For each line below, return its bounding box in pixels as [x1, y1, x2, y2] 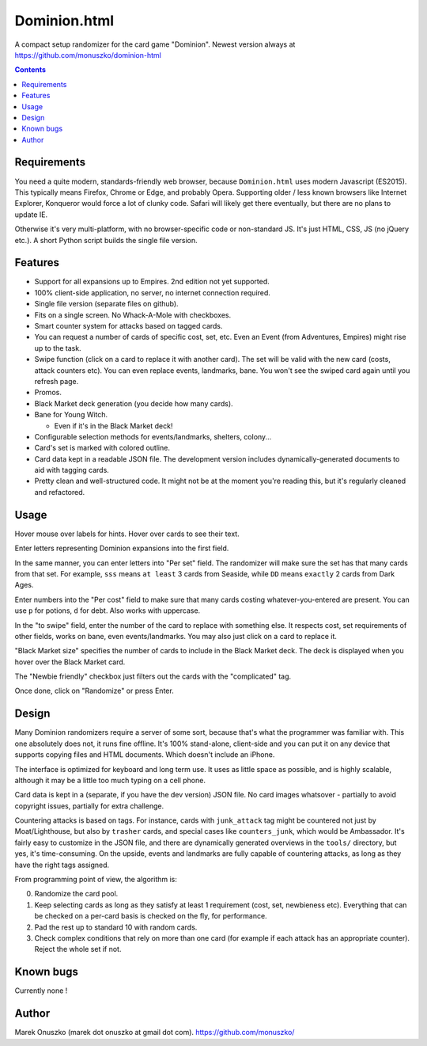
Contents [14, 65, 47, 74]
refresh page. [34, 376, 79, 386]
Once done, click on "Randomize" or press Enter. [14, 686, 174, 696]
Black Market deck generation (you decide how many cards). [34, 398, 233, 408]
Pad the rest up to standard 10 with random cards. [34, 922, 198, 932]
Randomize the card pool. [34, 889, 119, 899]
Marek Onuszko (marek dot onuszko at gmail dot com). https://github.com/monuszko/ [14, 1028, 295, 1037]
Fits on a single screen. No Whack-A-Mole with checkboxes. [34, 310, 232, 320]
